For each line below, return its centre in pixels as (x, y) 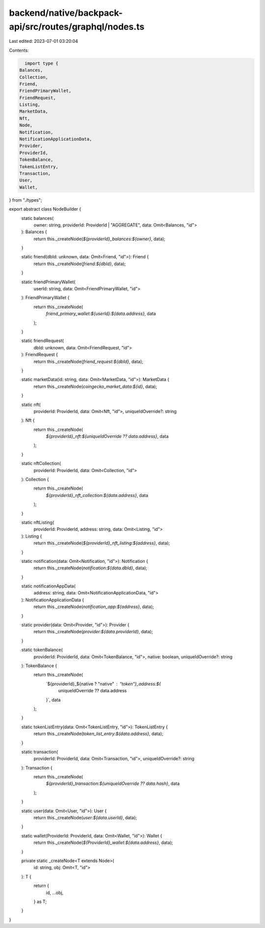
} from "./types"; (26, 200)
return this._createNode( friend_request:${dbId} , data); (88, 361)
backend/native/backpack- (66, 13)
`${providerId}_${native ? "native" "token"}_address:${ (104, 683)
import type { (42, 63)
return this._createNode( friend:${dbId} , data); (80, 264)
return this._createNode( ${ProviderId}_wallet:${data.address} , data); (103, 843)
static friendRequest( (42, 341)
